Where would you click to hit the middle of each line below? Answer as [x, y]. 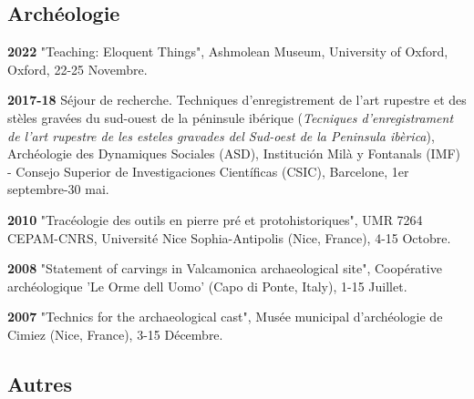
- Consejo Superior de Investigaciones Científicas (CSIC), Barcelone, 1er [208, 171]
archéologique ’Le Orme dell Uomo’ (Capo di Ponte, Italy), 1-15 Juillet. [207, 286]
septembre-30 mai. [58, 189]
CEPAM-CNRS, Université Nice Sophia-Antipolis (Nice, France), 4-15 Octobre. [229, 237]
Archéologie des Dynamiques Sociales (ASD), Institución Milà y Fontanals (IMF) [234, 153]
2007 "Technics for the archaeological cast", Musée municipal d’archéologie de [225, 317]
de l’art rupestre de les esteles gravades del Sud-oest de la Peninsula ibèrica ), [221, 135]
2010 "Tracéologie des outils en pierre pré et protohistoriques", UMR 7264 [215, 219]
